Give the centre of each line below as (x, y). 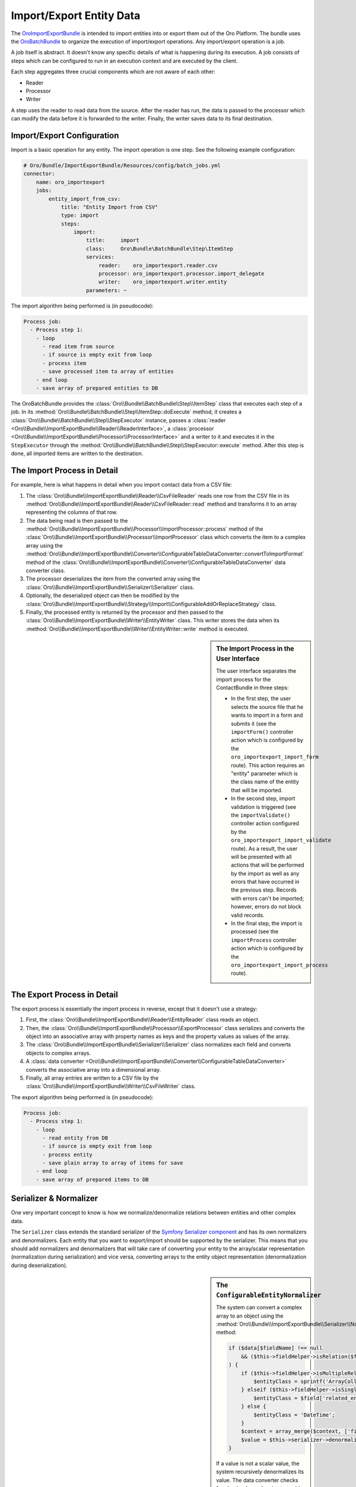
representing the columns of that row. (72, 512)
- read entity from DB (75, 1138)
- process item (64, 363)
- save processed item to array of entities (108, 371)
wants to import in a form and (267, 715)
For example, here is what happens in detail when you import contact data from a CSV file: (122, 485)
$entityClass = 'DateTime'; (294, 1415)
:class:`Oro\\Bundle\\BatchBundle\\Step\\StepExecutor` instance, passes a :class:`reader (118, 420)
